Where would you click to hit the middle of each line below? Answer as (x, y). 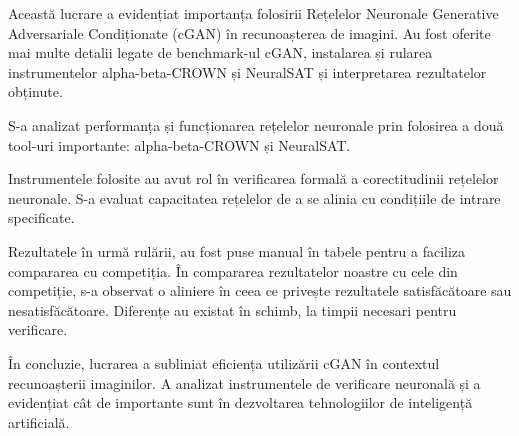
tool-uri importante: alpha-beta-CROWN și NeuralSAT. (179, 144)
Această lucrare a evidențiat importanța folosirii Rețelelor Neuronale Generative (253, 13)
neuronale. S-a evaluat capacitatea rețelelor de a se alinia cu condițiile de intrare (254, 197)
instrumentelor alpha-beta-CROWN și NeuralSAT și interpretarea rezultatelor (247, 71)
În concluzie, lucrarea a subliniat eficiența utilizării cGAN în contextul (224, 362)
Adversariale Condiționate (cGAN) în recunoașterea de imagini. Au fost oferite (249, 32)
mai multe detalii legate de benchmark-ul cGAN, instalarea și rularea (220, 52)
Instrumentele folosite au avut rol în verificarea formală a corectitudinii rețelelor (253, 178)
